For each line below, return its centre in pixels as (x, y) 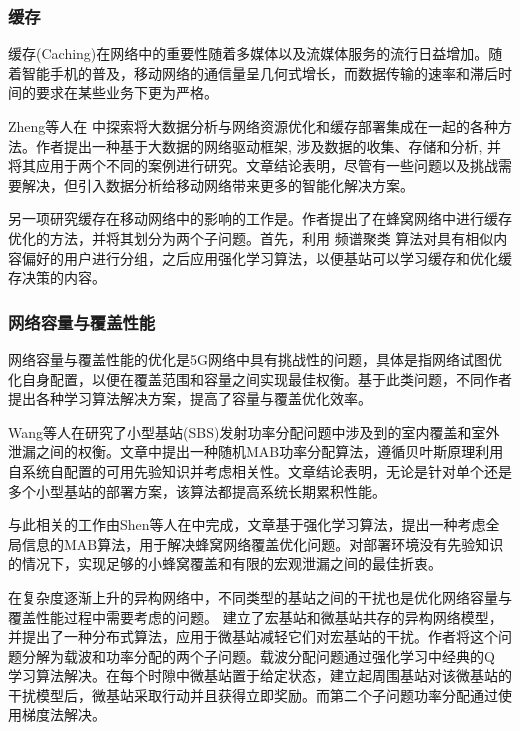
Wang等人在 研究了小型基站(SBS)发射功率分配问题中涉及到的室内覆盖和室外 (254, 431)
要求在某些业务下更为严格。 (126, 92)
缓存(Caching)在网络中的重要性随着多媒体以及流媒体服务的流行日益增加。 (248, 53)
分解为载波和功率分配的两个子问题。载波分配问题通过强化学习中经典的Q (258, 655)
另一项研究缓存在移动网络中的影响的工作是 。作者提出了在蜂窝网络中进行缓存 (260, 218)
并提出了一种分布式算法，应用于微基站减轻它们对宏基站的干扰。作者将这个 (253, 636)
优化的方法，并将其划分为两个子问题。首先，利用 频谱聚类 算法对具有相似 (251, 237)
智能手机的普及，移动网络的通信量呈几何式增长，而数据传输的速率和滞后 (259, 72)
